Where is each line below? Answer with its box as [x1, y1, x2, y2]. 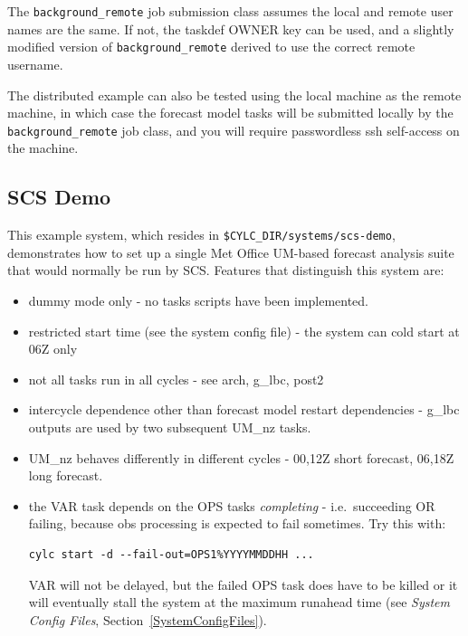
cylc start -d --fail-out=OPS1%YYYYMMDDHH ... [28, 547, 314, 561]
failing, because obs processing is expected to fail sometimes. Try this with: [28, 514, 446, 533]
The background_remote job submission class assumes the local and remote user [7, 2, 454, 20]
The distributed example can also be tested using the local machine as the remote [7, 85, 462, 104]
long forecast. [28, 466, 103, 485]
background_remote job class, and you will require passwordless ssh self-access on [7, 120, 460, 139]
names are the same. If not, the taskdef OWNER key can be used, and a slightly [7, 19, 454, 38]
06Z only [28, 339, 78, 358]
